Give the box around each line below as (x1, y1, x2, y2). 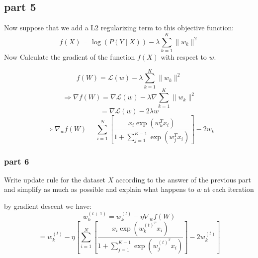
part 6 (4, 155, 29, 167)
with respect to (161, 51, 207, 62)
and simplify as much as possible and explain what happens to (4, 184, 194, 194)
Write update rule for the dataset (4, 174, 105, 184)
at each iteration (204, 184, 254, 194)
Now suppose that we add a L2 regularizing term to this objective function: (4, 22, 234, 33)
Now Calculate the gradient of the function (4, 51, 135, 62)
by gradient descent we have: (4, 201, 91, 211)
